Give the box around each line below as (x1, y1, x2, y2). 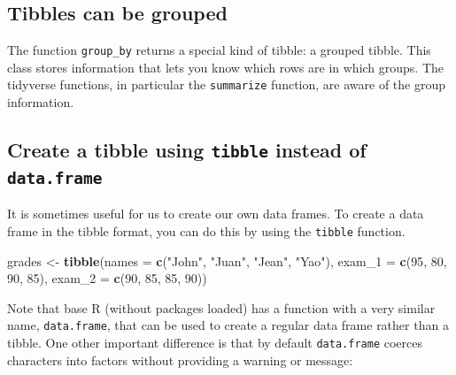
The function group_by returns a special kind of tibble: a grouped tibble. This (7, 41, 431, 59)
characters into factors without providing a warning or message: (7, 350, 353, 369)
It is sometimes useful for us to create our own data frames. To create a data (7, 204, 424, 223)
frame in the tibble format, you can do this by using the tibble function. (7, 222, 406, 241)
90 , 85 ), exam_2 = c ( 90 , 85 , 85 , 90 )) (7, 269, 207, 287)
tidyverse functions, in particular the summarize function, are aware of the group (7, 75, 445, 94)
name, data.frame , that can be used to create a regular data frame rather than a (7, 316, 449, 334)
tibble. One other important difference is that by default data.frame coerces (7, 333, 422, 352)
